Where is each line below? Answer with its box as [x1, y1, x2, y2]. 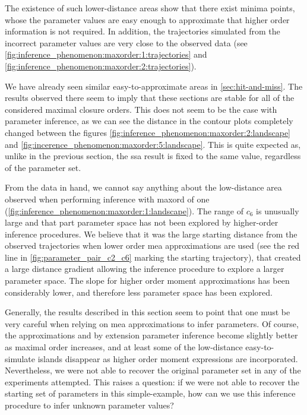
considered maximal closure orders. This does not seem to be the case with [5, 103, 277, 115]
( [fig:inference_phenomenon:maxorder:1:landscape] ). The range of [5, 204, 244, 217]
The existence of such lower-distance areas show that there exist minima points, [5, 2, 295, 14]
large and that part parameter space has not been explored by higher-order [5, 216, 278, 229]
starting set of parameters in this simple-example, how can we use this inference [5, 387, 296, 400]
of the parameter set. [5, 161, 81, 173]
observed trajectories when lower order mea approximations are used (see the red [5, 239, 300, 252]
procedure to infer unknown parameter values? [5, 399, 174, 411]
